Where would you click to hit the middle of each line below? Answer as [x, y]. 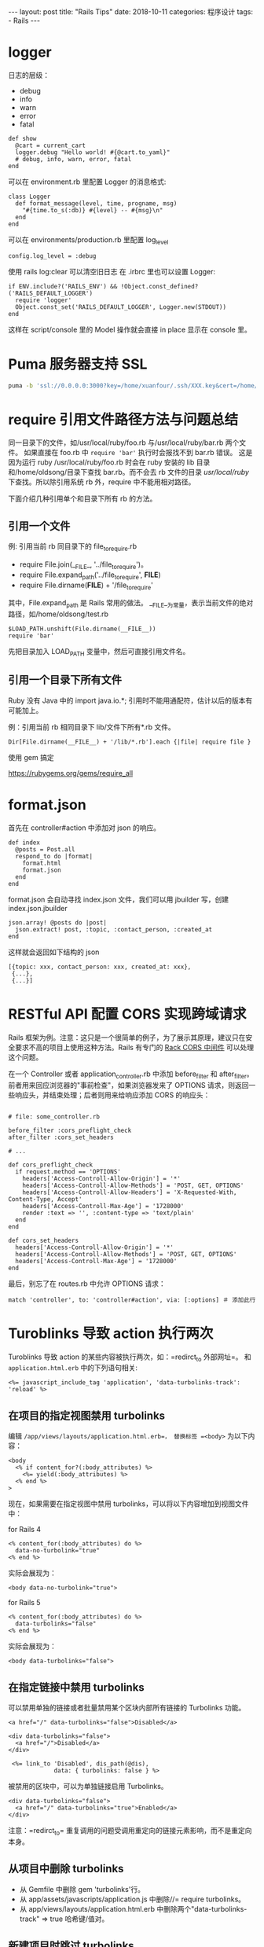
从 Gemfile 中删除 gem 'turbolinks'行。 [82, 1889]
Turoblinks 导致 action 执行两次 [111, 1333]
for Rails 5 [24, 1603]
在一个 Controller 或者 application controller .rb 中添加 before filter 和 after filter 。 [131, 1075]
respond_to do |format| [54, 856]
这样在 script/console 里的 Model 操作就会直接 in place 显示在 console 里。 [130, 329]
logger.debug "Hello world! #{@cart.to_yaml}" [93, 152]
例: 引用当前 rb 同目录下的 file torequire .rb [73, 547]
